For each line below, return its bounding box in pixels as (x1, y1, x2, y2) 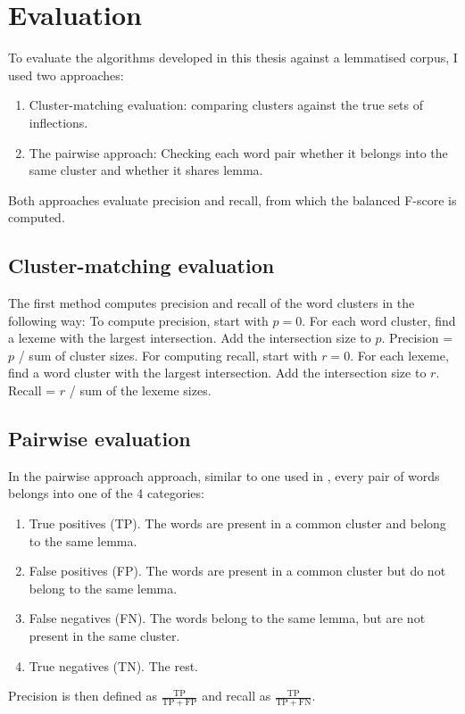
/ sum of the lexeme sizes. (69, 381, 212, 400)
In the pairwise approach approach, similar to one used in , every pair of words (8, 466, 440, 485)
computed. (8, 208, 65, 227)
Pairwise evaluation (8, 425, 191, 452)
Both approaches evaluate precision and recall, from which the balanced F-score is (8, 190, 457, 209)
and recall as (202, 686, 271, 705)
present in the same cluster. (29, 627, 180, 644)
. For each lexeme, (350, 345, 449, 364)
